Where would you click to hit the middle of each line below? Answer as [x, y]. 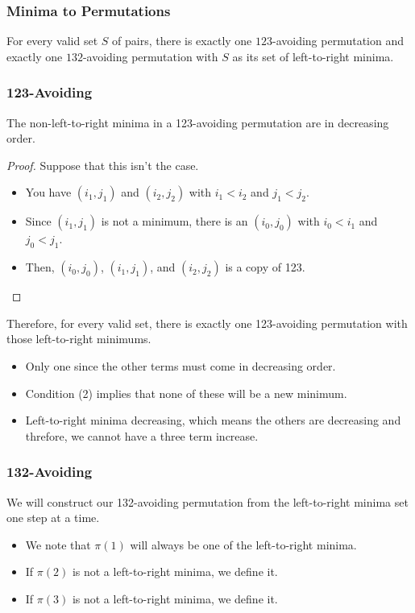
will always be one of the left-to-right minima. [243, 544]
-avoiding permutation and [338, 41]
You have [48, 192]
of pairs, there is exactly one [182, 41]
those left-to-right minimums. [79, 339]
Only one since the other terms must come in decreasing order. [181, 365]
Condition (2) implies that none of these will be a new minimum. [186, 393]
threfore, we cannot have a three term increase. [142, 435]
